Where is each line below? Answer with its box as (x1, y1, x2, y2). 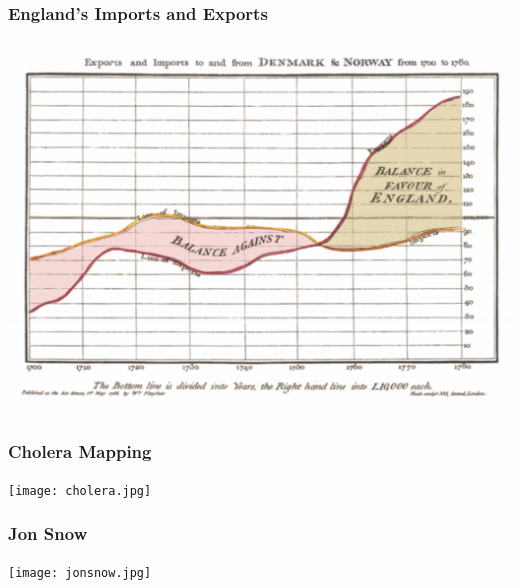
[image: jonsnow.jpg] (8, 565, 152, 580)
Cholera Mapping (8, 439, 152, 464)
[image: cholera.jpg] (8, 483, 152, 498)
